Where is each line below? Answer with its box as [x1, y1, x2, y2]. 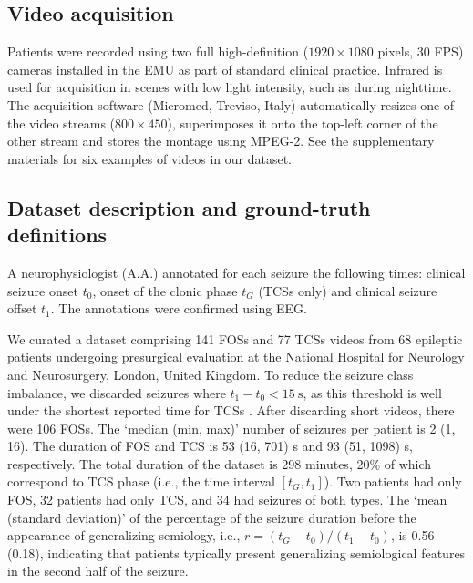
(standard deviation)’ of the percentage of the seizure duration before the [7, 507, 416, 527]
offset [7, 299, 37, 318]
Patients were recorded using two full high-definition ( [7, 42, 309, 61]
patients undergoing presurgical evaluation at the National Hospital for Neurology [7, 347, 465, 366]
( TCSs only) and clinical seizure [258, 281, 437, 300]
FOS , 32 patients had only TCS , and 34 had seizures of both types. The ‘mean [7, 490, 447, 509]
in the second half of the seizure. [7, 561, 189, 580]
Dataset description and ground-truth [7, 193, 371, 221]
